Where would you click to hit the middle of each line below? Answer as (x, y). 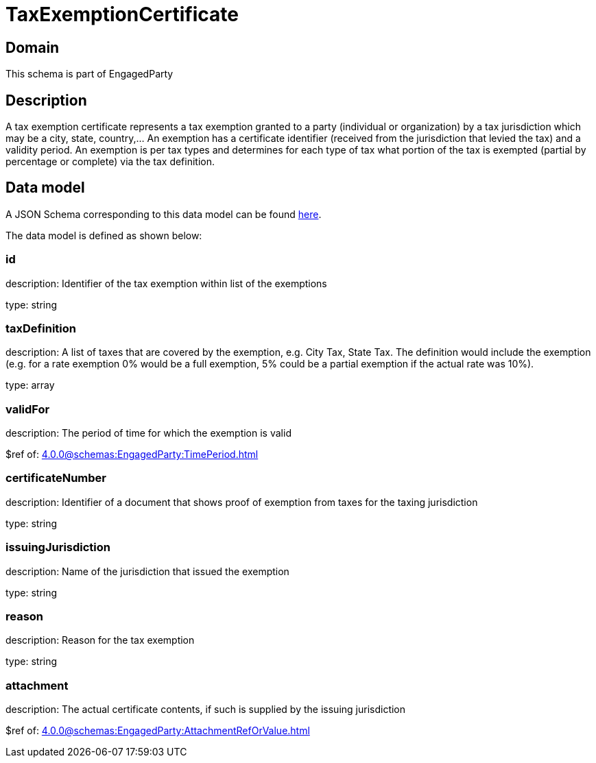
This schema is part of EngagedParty (90, 74)
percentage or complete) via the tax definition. (110, 162)
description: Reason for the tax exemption (100, 640)
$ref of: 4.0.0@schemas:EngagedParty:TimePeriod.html (132, 455)
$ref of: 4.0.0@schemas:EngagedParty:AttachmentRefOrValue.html (158, 731)
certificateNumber (56, 478)
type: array (30, 385)
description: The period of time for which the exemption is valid (148, 433)
